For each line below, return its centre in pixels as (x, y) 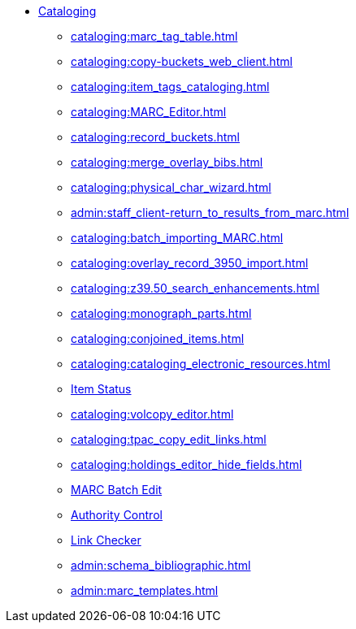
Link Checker (106, 540)
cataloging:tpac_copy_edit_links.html (169, 439)
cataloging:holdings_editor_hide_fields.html (187, 464)
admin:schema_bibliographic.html (161, 565)
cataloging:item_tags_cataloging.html (170, 87)
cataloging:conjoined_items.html (158, 338)
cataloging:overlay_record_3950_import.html (190, 263)
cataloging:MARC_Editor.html (149, 112)
